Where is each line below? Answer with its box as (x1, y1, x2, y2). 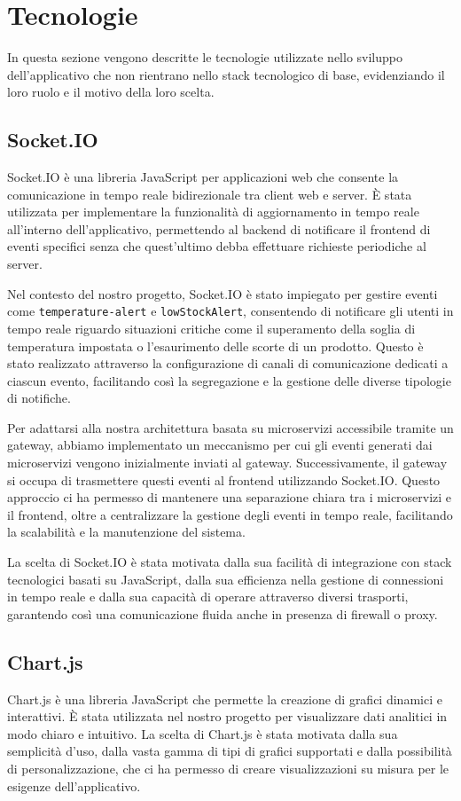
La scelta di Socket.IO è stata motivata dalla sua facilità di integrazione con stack (7, 553, 452, 571)
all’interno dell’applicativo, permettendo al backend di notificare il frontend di (7, 219, 431, 238)
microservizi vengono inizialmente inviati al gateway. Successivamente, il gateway (7, 453, 448, 472)
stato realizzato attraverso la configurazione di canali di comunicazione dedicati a (7, 354, 449, 373)
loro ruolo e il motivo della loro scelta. (7, 82, 215, 101)
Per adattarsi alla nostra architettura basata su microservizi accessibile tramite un (7, 418, 454, 436)
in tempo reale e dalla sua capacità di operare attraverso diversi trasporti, (7, 587, 409, 606)
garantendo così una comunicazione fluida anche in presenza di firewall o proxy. (7, 604, 438, 623)
